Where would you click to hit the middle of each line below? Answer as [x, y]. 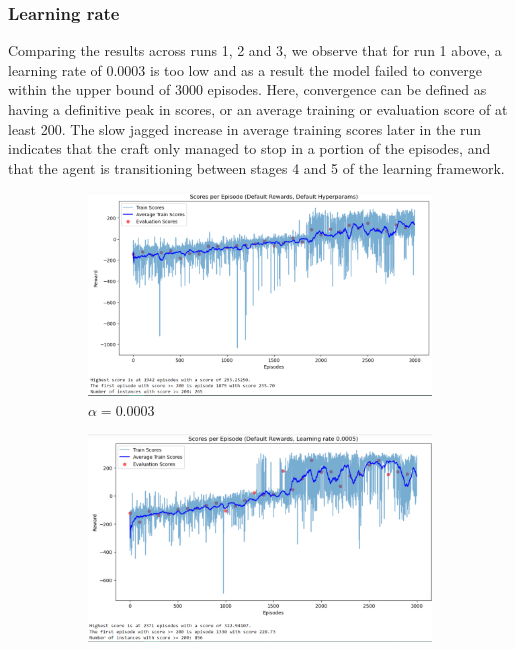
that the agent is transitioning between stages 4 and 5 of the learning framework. [256, 167]
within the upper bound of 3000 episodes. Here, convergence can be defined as [247, 89]
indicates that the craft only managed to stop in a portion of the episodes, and [249, 148]
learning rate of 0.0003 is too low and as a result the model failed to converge [245, 69]
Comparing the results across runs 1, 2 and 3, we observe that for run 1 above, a [255, 50]
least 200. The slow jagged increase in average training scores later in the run [245, 128]
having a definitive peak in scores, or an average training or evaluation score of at [258, 109]
